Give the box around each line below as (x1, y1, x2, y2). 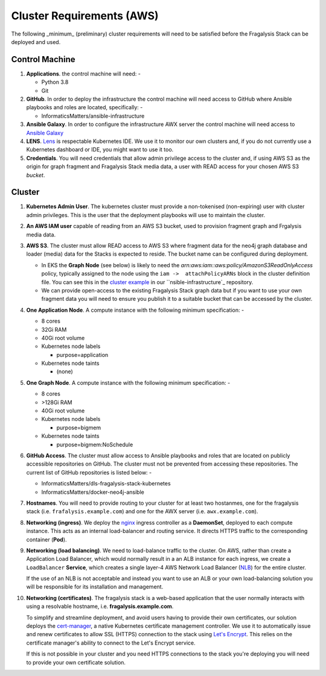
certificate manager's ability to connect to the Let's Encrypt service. (26, 639, 196, 646)
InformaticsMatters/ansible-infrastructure (41, 112, 145, 119)
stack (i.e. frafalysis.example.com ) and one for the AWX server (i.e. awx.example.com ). (26, 508, 258, 515)
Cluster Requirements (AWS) (11, 9, 159, 22)
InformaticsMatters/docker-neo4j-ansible (41, 488, 144, 496)
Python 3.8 (41, 78, 69, 86)
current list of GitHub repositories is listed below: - (26, 469, 152, 476)
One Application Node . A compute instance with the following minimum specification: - (26, 306, 245, 314)
